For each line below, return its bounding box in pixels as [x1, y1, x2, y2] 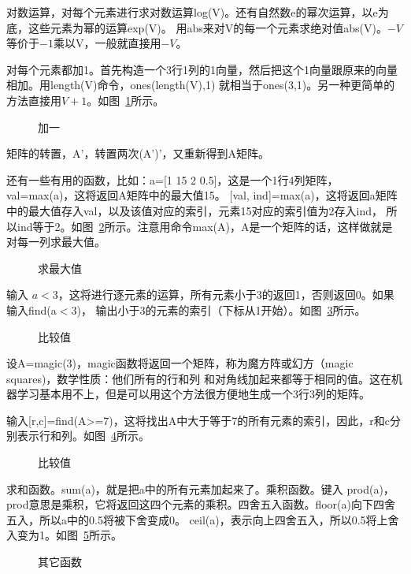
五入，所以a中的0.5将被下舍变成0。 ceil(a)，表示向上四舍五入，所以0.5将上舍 [6, 511, 399, 527]
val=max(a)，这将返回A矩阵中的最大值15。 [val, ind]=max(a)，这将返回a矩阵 [6, 187, 398, 203]
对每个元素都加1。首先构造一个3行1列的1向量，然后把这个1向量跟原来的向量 [6, 61, 398, 77]
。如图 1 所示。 [87, 91, 165, 108]
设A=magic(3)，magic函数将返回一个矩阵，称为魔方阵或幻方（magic [6, 355, 354, 371]
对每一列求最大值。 [6, 233, 106, 250]
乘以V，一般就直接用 [53, 35, 161, 51]
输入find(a [6, 301, 57, 318]
